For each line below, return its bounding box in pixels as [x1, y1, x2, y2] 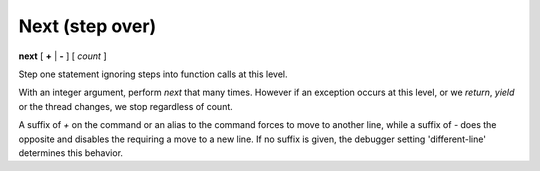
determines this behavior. [18, 146, 124, 159]
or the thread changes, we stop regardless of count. [18, 100, 234, 112]
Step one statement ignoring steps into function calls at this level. [18, 68, 288, 80]
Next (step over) [18, 15, 157, 37]
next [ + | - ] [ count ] [18, 50, 107, 62]
